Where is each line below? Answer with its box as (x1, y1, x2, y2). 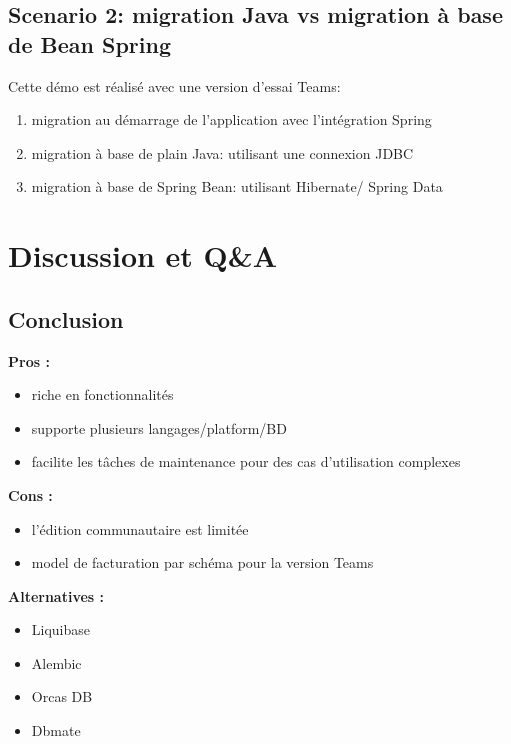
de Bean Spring (8, 28, 171, 59)
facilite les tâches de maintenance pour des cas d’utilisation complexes (31, 451, 461, 472)
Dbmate (31, 720, 81, 741)
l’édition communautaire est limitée (31, 518, 249, 539)
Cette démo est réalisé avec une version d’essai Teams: (8, 75, 341, 96)
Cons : (8, 484, 53, 505)
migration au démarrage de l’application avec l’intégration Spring (31, 109, 432, 130)
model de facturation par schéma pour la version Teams (31, 552, 374, 573)
